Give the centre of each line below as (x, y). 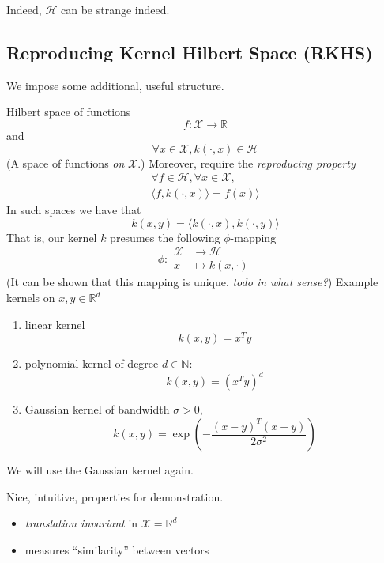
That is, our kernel (52, 237)
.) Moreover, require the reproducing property (247, 162)
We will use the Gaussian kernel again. (100, 470)
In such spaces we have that (74, 210)
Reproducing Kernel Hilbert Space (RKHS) (190, 52)
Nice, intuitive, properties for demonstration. (115, 496)
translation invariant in (81, 523)
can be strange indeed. (115, 9)
